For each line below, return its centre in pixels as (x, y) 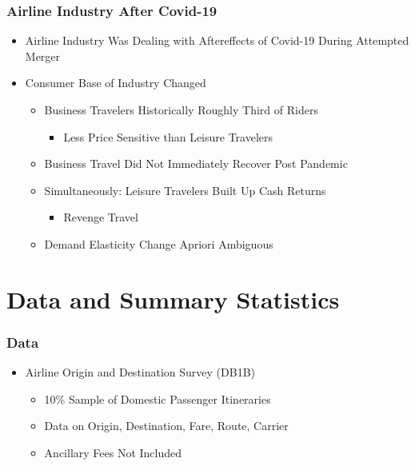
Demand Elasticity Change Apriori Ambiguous (159, 243)
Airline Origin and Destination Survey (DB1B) (140, 372)
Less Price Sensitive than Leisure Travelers (168, 136)
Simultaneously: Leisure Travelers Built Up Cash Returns (185, 190)
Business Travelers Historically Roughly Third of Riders (181, 110)
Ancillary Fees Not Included (113, 452)
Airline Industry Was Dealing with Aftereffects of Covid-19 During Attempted (217, 40)
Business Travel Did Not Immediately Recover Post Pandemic (196, 163)
